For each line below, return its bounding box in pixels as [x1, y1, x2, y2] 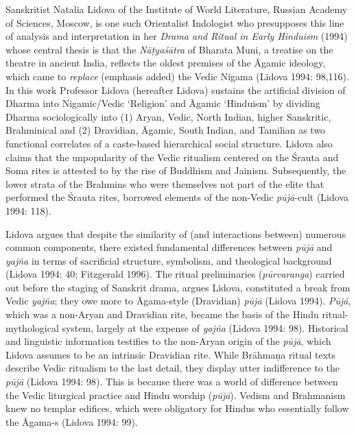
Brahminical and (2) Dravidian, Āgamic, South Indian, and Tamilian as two [5, 123, 326, 137]
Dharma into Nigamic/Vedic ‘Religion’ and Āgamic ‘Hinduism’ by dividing [5, 96, 320, 110]
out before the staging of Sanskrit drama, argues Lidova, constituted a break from [5, 280, 351, 294]
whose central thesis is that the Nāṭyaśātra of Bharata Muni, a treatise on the [5, 42, 333, 56]
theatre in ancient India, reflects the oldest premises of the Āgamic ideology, [5, 56, 326, 70]
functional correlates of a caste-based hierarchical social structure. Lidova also [5, 136, 333, 150]
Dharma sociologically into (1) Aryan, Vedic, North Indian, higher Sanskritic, [5, 109, 331, 123]
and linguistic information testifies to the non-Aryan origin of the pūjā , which [5, 334, 331, 348]
